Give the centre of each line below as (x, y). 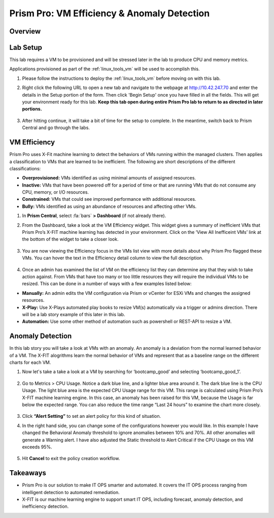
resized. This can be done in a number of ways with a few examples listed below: (107, 284)
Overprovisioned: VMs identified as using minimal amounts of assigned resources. (109, 178)
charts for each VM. (30, 362)
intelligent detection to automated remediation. (71, 492)
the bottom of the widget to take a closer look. (70, 239)
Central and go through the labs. (56, 128)
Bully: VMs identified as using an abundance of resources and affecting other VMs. (109, 206)
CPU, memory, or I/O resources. (55, 192)
